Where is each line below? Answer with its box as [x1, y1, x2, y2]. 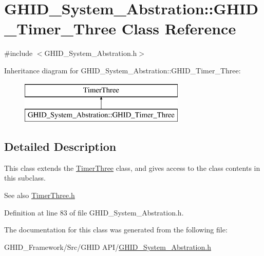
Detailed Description [4, 139, 117, 154]
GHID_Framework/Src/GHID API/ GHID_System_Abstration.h [4, 241, 211, 252]
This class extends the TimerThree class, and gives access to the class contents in [4, 162, 260, 173]
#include [4, 48, 33, 58]
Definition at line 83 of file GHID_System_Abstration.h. [4, 207, 184, 218]
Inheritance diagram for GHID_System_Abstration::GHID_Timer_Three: [4, 65, 241, 75]
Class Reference [121, 18, 236, 39]
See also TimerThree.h [4, 190, 75, 201]
